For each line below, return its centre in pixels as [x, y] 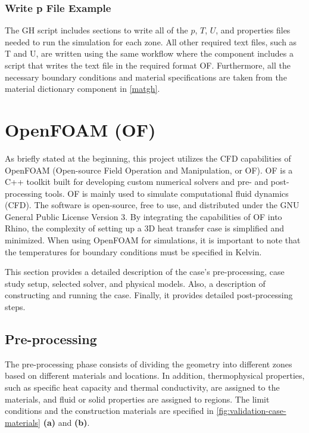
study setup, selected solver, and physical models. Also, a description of [135, 283]
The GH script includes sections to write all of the [96, 30]
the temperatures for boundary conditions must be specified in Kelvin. [133, 251]
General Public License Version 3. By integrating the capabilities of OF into [143, 216]
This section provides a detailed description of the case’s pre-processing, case [145, 272]
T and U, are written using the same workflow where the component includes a [149, 53]
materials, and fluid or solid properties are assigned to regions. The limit [137, 399]
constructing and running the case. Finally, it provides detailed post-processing [149, 295]
